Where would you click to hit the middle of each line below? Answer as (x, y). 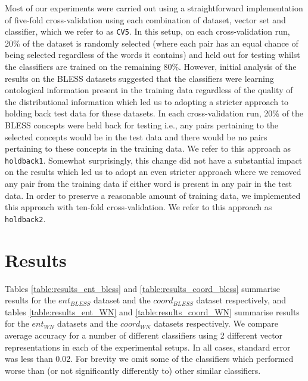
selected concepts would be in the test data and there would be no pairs (136, 136)
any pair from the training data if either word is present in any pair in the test (148, 184)
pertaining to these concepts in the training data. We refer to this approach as (148, 148)
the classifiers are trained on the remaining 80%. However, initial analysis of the (151, 67)
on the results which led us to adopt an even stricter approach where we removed (153, 172)
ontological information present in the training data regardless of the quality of (149, 90)
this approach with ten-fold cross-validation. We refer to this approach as (139, 207)
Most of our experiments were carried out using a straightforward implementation (154, 8)
